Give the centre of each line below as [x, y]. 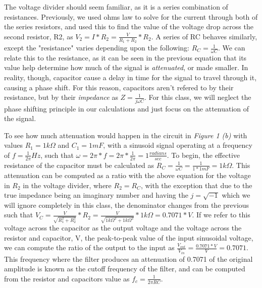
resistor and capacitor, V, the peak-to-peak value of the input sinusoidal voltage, [129, 237]
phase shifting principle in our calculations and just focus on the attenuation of [127, 108]
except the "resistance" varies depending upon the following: [97, 48]
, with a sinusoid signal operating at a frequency [178, 145]
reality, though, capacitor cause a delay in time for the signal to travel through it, [130, 77]
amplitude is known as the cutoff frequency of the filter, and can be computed [125, 269]
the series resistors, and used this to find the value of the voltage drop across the [129, 26]
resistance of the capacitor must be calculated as [79, 165]
